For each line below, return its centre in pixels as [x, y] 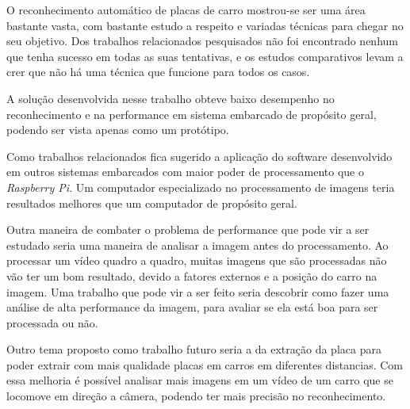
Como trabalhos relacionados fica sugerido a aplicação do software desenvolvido [199, 156]
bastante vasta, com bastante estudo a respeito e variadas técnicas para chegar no [205, 25]
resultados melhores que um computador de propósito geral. [152, 203]
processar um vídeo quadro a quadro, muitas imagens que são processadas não [197, 260]
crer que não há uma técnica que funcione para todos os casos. [158, 72]
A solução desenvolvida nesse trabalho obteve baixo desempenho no [171, 98]
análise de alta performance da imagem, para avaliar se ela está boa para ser [192, 307]
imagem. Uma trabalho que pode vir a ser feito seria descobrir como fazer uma [198, 291]
